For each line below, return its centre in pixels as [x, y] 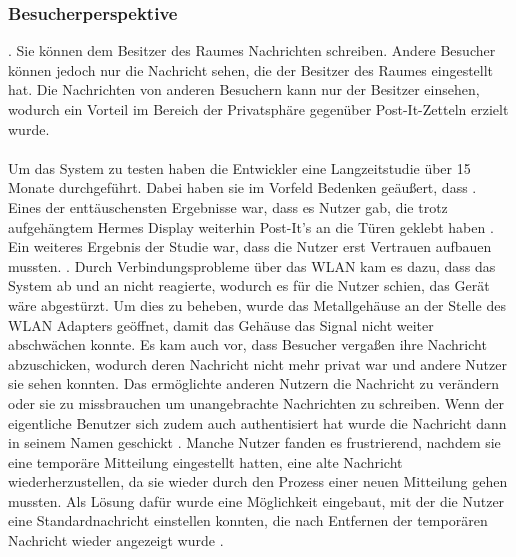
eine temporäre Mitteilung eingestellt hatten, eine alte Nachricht [205, 461]
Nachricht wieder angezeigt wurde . [116, 540]
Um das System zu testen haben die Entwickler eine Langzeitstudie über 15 [239, 167]
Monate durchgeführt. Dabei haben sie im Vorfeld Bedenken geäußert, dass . [242, 187]
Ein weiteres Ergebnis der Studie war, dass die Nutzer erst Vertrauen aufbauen [250, 246]
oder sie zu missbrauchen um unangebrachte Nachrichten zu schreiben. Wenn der [256, 402]
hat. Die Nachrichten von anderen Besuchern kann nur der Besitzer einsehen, [244, 89]
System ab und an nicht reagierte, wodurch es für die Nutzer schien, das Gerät [249, 285]
